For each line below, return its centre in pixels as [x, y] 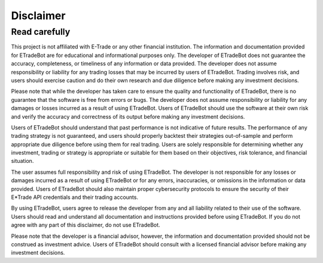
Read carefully [41, 32]
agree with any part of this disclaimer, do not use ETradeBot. [86, 225]
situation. [22, 161]
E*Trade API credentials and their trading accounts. [75, 197]
